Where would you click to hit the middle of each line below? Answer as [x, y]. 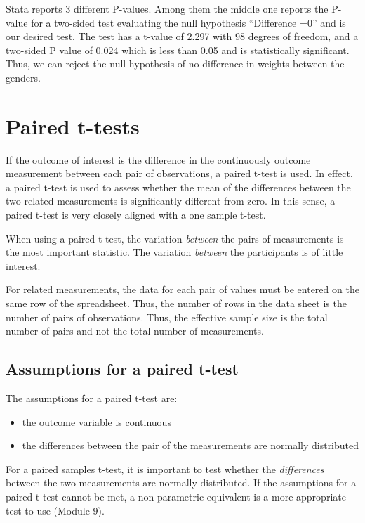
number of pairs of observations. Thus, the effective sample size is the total [167, 317]
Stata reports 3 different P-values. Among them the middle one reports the [167, 8]
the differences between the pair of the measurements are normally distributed [191, 445]
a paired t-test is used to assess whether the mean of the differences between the [178, 187]
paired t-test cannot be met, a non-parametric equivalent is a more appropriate [176, 496]
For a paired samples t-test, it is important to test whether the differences [165, 469]
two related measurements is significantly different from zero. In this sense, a [171, 201]
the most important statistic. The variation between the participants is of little [174, 252]
